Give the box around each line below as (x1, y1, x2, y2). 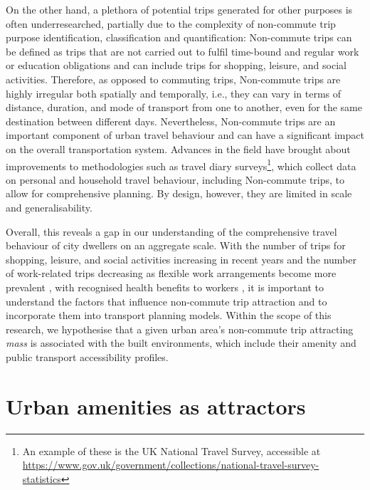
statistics (22, 471, 61, 486)
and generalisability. (6, 199, 92, 214)
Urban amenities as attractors (6, 391, 306, 420)
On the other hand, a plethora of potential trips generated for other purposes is (6, 2, 353, 16)
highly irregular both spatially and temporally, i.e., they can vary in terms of (6, 85, 342, 100)
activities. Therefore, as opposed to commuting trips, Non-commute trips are (6, 71, 341, 86)
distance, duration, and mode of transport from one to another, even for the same (6, 100, 362, 115)
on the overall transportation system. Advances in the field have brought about (6, 141, 351, 156)
